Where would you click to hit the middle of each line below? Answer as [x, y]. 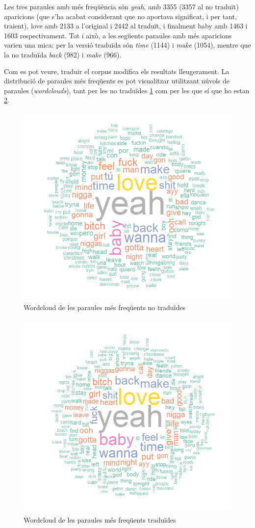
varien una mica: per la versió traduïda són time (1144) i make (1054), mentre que [127, 45]
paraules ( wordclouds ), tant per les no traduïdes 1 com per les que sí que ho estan [127, 90]
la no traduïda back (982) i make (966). [63, 54]
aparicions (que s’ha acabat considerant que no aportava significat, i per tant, [120, 16]
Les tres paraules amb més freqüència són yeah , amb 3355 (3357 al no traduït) [121, 6]
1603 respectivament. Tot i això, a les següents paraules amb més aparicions [118, 35]
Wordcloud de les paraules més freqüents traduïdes [100, 520]
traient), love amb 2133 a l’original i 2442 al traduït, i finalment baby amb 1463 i [126, 26]
